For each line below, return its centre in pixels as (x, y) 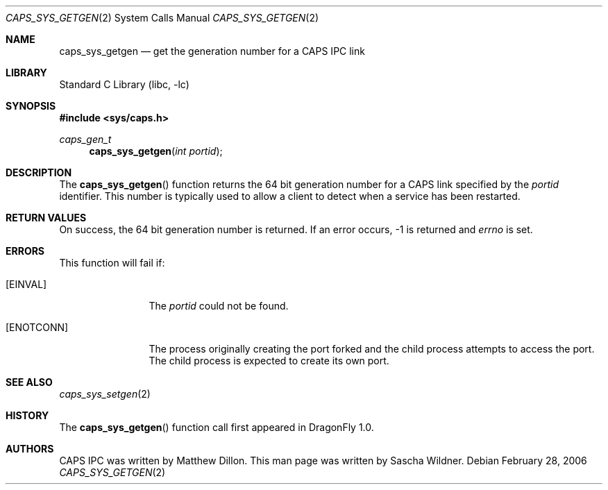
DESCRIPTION (39, 172)
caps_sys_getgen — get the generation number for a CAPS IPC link (212, 51)
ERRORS (25, 251)
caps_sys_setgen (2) (105, 394)
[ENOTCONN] (37, 327)
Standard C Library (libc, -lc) (124, 84)
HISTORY (27, 415)
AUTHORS (30, 449)
